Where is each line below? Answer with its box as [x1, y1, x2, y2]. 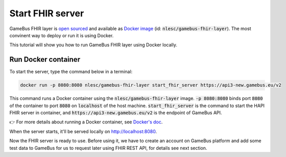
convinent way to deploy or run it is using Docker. [9, 32, 114, 38]
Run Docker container [9, 55, 81, 64]
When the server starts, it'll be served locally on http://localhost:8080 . [9, 128, 157, 135]
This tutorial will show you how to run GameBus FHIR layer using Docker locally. [9, 42, 177, 48]
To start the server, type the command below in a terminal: [9, 69, 133, 75]
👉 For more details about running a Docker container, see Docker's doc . [9, 119, 163, 125]
